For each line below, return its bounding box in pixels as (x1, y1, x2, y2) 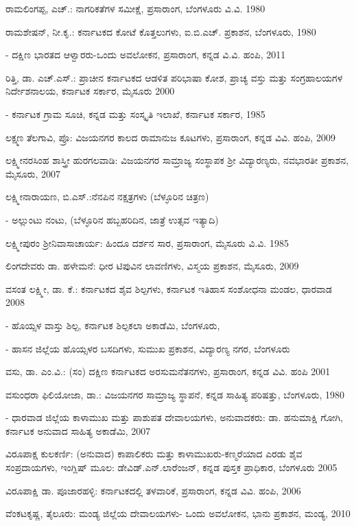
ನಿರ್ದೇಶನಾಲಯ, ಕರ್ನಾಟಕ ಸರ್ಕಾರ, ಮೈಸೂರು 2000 (5, 84, 175, 98)
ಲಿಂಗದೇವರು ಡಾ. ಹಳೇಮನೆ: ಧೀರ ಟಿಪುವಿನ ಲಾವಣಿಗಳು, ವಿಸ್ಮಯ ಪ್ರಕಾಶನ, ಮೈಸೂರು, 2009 (5, 259, 299, 273)
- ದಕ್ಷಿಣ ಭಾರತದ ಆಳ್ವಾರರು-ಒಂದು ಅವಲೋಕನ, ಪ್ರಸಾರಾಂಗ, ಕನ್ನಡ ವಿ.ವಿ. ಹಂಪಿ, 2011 (5, 47, 286, 62)
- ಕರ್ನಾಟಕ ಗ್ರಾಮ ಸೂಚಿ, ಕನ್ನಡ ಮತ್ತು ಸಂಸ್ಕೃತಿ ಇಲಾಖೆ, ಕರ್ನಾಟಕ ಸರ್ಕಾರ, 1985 (5, 106, 265, 121)
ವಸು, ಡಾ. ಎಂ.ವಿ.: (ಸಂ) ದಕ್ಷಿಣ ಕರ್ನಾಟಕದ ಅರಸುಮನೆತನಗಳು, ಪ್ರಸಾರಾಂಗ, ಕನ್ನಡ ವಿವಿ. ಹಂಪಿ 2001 (5, 364, 331, 379)
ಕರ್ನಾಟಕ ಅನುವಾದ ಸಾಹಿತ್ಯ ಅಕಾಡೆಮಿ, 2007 (5, 423, 151, 438)
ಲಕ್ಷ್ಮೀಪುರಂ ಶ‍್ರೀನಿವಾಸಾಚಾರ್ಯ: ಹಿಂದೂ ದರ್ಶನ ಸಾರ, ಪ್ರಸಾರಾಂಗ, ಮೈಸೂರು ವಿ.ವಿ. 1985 (5, 235, 289, 250)
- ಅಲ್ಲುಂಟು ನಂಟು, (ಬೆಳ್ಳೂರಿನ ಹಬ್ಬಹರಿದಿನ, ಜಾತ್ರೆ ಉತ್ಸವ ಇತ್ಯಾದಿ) (5, 212, 219, 226)
